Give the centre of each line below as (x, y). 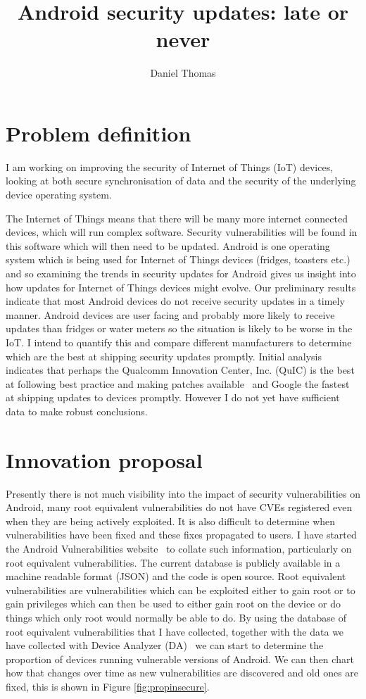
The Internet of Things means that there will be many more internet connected (177, 218)
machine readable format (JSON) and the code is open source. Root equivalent (176, 576)
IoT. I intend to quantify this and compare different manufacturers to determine (179, 342)
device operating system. (59, 195)
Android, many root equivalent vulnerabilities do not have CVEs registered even (179, 507)
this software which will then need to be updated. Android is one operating (168, 245)
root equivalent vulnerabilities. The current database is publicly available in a (173, 562)
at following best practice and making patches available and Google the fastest (178, 383)
